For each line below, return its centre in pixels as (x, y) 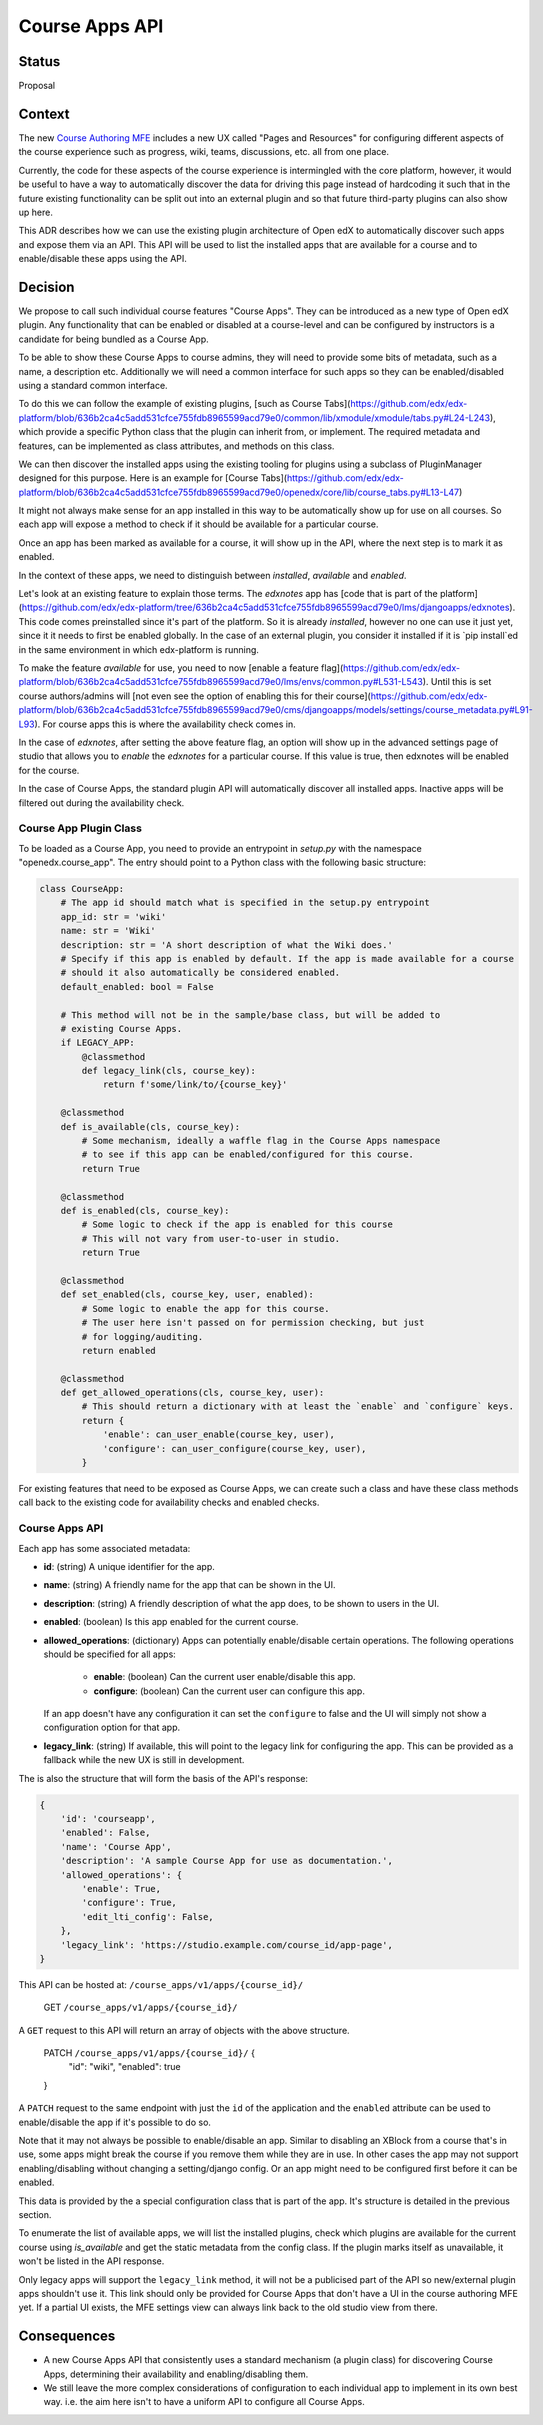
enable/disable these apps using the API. (102, 259)
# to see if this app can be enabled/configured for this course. (248, 1154)
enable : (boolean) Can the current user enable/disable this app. (224, 1677)
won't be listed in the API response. (91, 2261)
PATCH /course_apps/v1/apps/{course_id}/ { (149, 2053)
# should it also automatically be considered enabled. (200, 973)
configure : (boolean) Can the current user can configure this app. (229, 1691)
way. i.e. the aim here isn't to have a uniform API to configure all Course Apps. (204, 2402)
